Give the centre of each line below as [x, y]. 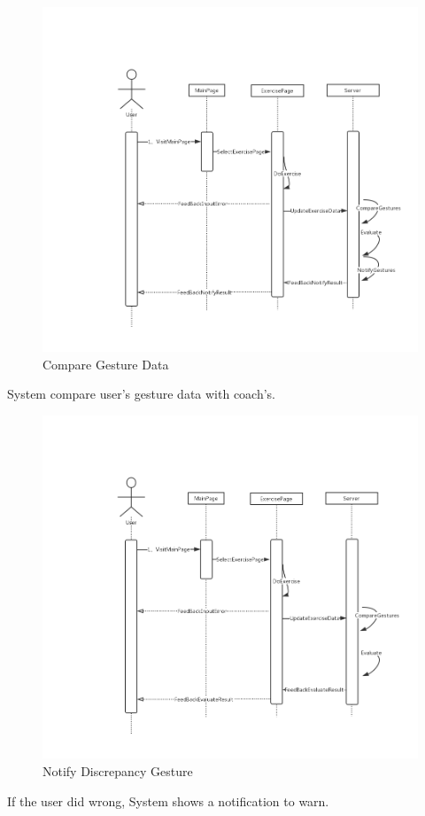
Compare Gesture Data [106, 364]
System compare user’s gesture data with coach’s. [142, 394]
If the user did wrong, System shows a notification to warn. [168, 800]
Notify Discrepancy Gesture [118, 771]
